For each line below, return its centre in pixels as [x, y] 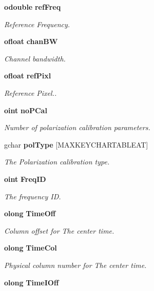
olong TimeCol [31, 248]
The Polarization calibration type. [57, 162]
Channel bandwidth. [35, 58]
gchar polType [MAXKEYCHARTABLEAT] [76, 144]
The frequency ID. [33, 196]
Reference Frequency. [37, 24]
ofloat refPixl [28, 76]
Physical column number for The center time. [75, 265]
